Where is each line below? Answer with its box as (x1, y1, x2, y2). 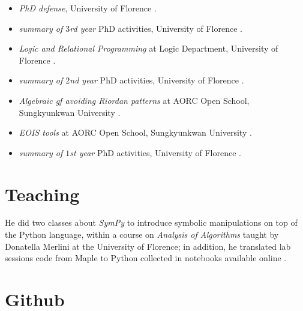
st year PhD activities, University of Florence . (70, 146, 241, 159)
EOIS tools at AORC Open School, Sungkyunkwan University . (19, 126, 252, 139)
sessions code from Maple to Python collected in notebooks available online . (5, 252, 287, 264)
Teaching (5, 181, 80, 206)
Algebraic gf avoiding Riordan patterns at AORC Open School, (19, 94, 250, 106)
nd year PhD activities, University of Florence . (70, 74, 244, 86)
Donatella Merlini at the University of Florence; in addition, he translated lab (5, 240, 291, 252)
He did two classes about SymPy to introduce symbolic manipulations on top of (5, 216, 298, 229)
